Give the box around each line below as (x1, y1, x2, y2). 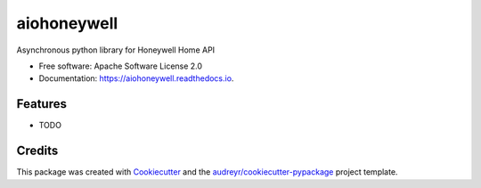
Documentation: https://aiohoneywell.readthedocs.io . (38, 73, 234, 84)
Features (16, 96, 67, 111)
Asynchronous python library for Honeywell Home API (16, 45, 216, 55)
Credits (16, 143, 59, 159)
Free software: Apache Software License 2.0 (38, 61, 203, 71)
